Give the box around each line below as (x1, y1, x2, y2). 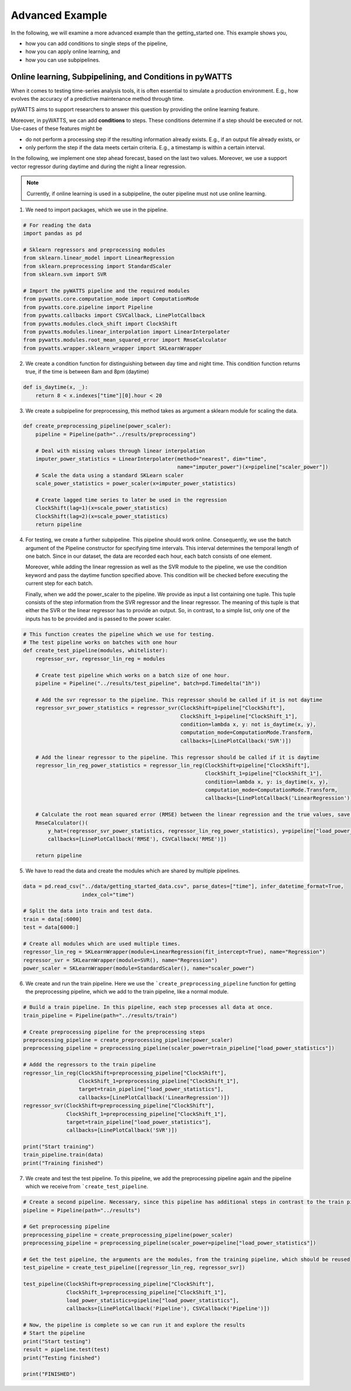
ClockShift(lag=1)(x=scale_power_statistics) (35, 504, 168, 512)
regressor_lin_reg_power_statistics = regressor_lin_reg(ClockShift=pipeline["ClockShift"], (35, 762, 310, 769)
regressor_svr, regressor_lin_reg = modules (35, 655, 166, 662)
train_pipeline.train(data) (23, 1151, 104, 1158)
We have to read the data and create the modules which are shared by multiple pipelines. (25, 867, 240, 874)
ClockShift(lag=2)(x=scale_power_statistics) (35, 513, 168, 520)
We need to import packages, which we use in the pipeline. (25, 206, 168, 213)
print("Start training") (23, 1143, 95, 1150)
